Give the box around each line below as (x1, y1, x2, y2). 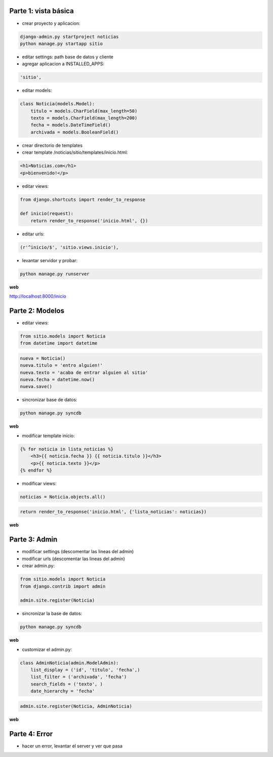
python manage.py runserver (20, 271, 89, 277)
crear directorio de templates (22, 142, 83, 148)
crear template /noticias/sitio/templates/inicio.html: (22, 149, 128, 155)
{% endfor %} (20, 467, 53, 473)
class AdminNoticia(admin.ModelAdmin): (20, 660, 119, 665)
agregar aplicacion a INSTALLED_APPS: (22, 61, 105, 67)
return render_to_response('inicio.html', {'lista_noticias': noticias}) (20, 509, 207, 515)
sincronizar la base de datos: (22, 610, 82, 617)
